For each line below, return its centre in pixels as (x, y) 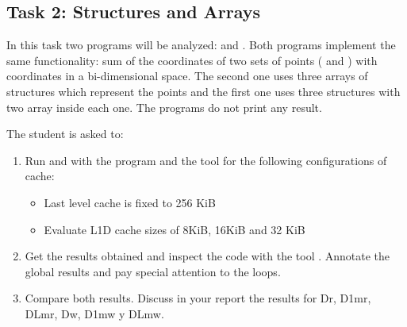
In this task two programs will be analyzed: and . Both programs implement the (201, 45)
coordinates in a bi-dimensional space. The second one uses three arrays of (187, 76)
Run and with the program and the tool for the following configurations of (206, 160)
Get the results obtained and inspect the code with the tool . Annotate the (207, 256)
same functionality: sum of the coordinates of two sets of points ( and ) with (192, 60)
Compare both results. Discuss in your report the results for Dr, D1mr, (198, 298)
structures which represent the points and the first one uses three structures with (203, 91)
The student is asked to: (65, 134)
